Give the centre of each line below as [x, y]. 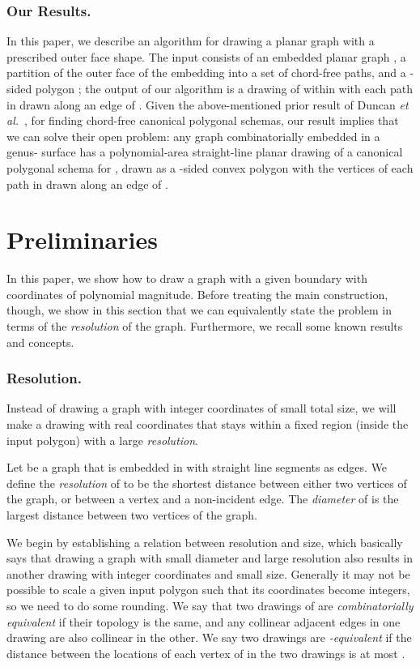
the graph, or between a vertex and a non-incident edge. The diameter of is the [203, 499]
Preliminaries [82, 239]
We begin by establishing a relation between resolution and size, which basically [205, 542]
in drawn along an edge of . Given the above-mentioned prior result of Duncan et [208, 104]
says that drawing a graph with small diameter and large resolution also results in [210, 558]
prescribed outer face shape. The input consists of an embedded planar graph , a [206, 56]
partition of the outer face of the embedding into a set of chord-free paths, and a [206, 73]
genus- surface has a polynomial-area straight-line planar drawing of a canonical [205, 152]
